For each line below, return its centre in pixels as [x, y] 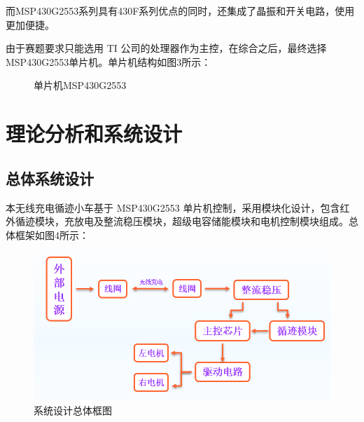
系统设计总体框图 [73, 410]
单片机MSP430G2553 [80, 85]
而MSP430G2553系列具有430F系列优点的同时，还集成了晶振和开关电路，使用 [180, 11]
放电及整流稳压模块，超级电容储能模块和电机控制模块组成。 [211, 221]
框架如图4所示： [52, 234]
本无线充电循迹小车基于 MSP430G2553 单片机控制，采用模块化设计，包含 [173, 207]
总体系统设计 [50, 178]
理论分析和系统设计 [94, 134]
